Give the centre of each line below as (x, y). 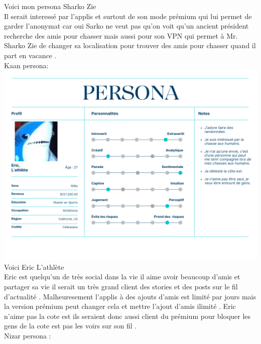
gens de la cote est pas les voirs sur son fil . (71, 326)
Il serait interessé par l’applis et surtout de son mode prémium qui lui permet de (128, 16)
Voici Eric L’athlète (34, 267)
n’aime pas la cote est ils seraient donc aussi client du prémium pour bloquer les (127, 316)
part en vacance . (30, 55)
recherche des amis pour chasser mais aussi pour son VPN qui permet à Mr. (121, 35)
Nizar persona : (28, 335)
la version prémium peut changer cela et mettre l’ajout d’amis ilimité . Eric (120, 306)
